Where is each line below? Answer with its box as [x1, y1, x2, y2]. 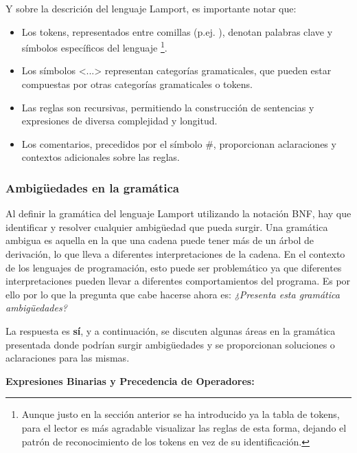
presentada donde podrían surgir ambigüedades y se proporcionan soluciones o [5, 337, 335, 351]
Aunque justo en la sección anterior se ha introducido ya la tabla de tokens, [21, 407, 340, 421]
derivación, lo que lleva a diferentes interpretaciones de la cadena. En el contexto [5, 247, 345, 261]
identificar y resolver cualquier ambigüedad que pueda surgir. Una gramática [5, 219, 328, 234]
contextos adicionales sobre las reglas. [21, 150, 180, 164]
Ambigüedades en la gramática [5, 179, 180, 196]
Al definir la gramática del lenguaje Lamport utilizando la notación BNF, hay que [5, 206, 352, 221]
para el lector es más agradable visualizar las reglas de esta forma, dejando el [21, 420, 347, 434]
